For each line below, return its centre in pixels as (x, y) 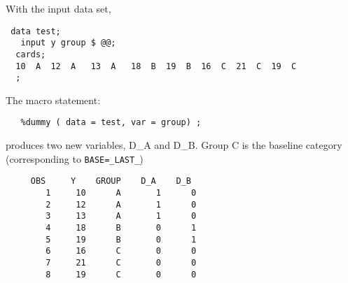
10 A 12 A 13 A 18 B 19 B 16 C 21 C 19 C (156, 66)
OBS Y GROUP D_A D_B (111, 181)
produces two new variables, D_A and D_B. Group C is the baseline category (174, 145)
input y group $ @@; (68, 43)
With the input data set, (58, 8)
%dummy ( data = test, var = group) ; (111, 123)
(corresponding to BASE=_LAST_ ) (75, 158)
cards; (31, 54)
